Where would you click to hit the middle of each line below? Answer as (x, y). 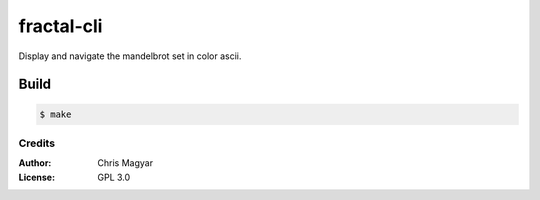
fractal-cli (60, 26)
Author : (35, 163)
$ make (55, 114)
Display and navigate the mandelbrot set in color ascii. (130, 56)
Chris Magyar (125, 163)
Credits (36, 143)
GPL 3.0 (114, 177)
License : (36, 177)
